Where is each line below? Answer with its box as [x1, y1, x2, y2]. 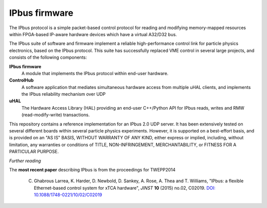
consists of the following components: [9, 54, 88, 60]
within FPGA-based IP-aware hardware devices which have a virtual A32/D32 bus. [9, 31, 178, 37]
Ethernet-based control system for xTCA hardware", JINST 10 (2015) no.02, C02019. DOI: [34, 185, 216, 191]
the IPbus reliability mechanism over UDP [21, 91, 106, 97]
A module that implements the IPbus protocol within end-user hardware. [21, 70, 169, 76]
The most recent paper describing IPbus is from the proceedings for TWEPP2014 [9, 166, 176, 172]
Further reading [9, 158, 42, 164]
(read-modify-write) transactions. [21, 112, 90, 118]
